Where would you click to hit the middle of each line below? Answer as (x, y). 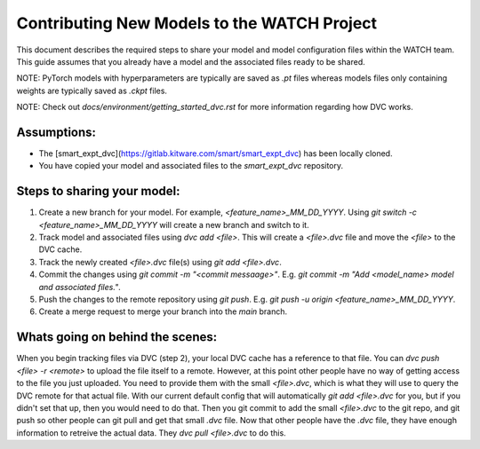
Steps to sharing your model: (98, 191)
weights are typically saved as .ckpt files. (92, 91)
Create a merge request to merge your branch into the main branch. (163, 311)
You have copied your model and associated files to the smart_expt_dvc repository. (191, 166)
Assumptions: (56, 132)
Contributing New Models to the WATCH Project (197, 23)
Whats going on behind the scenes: (117, 337)
